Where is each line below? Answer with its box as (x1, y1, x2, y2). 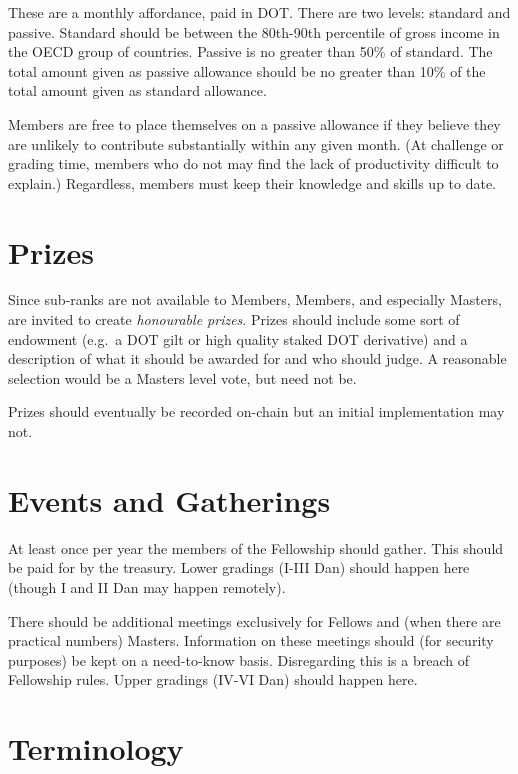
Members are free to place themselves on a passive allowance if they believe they (8, 113, 501, 134)
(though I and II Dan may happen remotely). (8, 576, 286, 597)
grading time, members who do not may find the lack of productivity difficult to (8, 153, 499, 174)
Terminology (8, 728, 184, 769)
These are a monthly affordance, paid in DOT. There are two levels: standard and (8, 2, 511, 22)
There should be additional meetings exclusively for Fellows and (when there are (8, 610, 501, 631)
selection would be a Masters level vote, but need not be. (8, 367, 357, 388)
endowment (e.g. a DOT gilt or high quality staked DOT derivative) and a (8, 328, 468, 349)
